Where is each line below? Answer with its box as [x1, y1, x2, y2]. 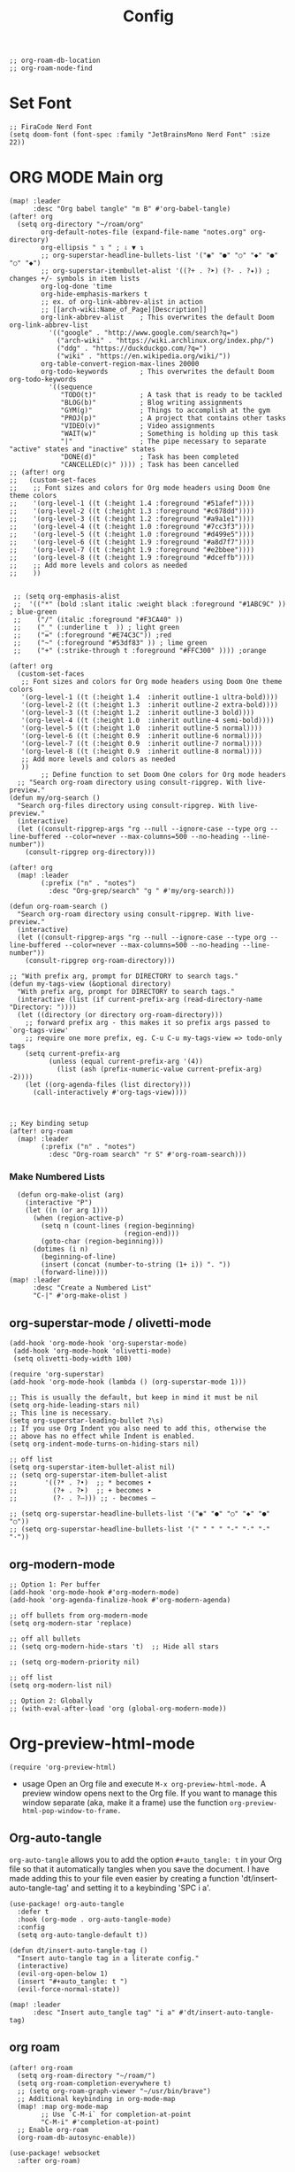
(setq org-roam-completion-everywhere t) [17, 2079, 172, 2088]
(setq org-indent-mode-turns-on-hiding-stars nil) [9, 1439, 200, 1449]
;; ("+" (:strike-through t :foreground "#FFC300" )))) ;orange [12, 647, 267, 655]
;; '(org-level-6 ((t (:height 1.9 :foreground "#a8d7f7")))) [9, 538, 254, 547]
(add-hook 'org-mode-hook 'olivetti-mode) [12, 1346, 172, 1356]
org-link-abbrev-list [9, 321, 89, 330]
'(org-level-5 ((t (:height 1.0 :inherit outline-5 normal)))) [20, 724, 263, 733]
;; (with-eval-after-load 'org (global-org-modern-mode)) [9, 1703, 227, 1713]
